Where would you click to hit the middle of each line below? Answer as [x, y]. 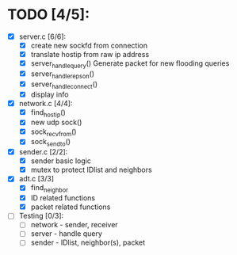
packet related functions [71, 207]
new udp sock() [56, 122]
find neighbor [50, 189]
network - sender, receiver [74, 225]
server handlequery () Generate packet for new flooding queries [130, 64]
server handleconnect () [64, 85]
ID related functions [63, 198]
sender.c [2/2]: [43, 152]
